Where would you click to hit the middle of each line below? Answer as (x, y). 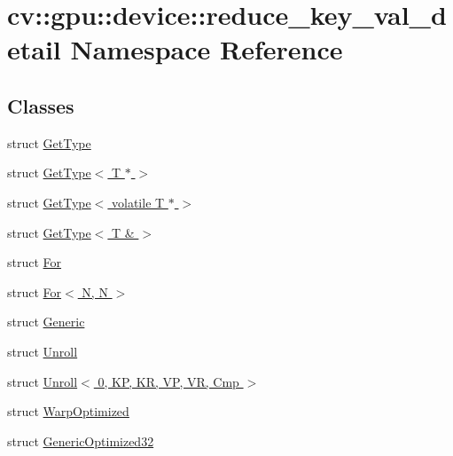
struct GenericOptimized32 (81, 440)
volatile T (138, 202)
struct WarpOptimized (68, 411)
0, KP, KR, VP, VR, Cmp (168, 381)
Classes (41, 105)
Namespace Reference (207, 49)
